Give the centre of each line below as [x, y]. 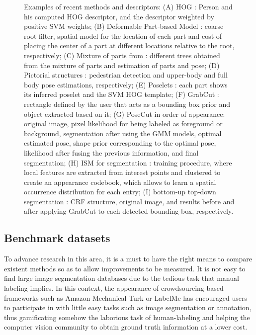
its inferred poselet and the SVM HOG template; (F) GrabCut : [122, 94]
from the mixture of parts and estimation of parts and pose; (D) [122, 65]
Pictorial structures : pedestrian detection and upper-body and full [126, 75]
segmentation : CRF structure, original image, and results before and [129, 201]
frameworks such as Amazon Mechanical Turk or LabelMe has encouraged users [126, 297]
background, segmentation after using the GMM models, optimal [123, 133]
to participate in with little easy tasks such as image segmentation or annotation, [128, 307]
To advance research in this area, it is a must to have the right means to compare [128, 259]
